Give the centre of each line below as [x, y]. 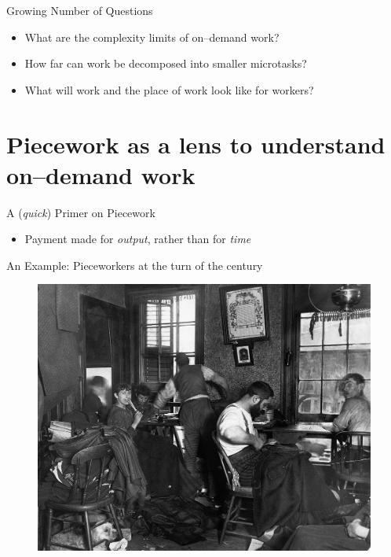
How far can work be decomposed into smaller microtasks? [166, 63]
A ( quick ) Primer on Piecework [81, 212]
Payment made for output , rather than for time [138, 239]
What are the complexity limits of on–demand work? [152, 37]
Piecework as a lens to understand [196, 144]
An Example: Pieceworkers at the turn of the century [135, 265]
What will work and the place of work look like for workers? [169, 89]
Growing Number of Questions [80, 10]
